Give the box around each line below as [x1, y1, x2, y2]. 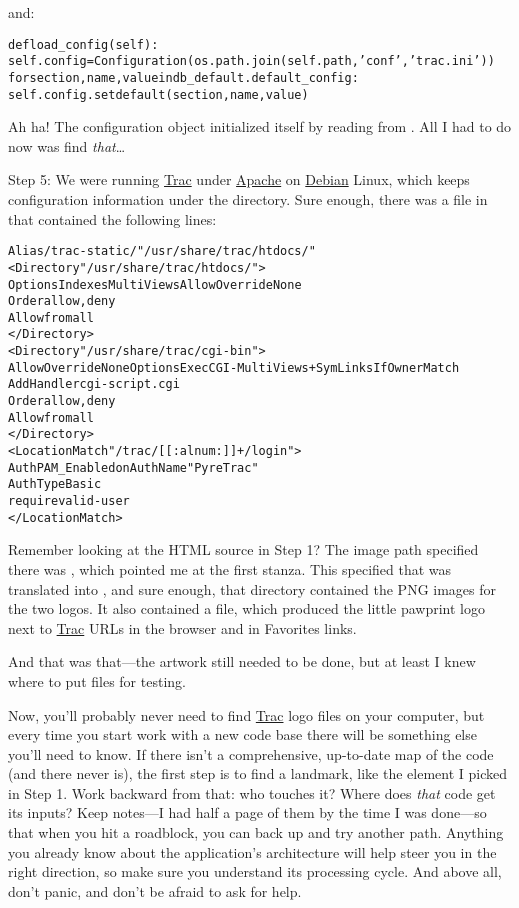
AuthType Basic [8, 477, 102, 492]
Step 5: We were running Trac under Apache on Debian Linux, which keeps [8, 169, 470, 190]
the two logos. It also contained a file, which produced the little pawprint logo [8, 598, 486, 619]
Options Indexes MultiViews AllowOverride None [8, 277, 302, 292]
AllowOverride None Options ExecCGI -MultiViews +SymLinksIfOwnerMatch [8, 360, 460, 375]
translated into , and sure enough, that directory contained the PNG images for [8, 578, 497, 599]
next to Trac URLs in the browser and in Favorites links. [8, 617, 357, 638]
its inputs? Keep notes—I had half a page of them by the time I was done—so [8, 802, 487, 823]
